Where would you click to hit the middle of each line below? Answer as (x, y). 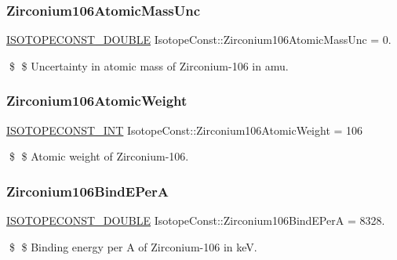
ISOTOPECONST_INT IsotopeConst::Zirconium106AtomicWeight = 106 (185, 130)
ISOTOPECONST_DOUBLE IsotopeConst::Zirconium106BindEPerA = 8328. (196, 220)
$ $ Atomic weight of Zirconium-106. (99, 156)
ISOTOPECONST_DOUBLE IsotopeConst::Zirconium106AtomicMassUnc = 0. (199, 40)
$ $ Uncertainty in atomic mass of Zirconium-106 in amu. (149, 65)
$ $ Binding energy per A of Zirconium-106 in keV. (133, 246)
